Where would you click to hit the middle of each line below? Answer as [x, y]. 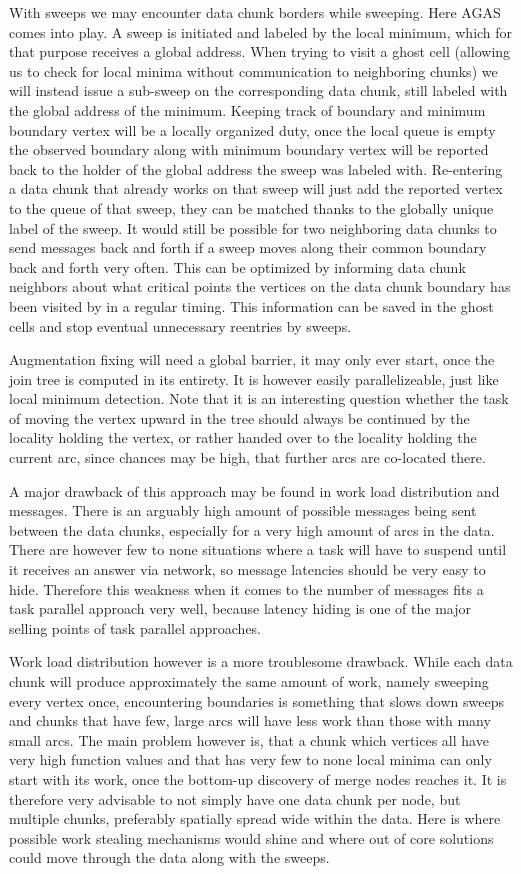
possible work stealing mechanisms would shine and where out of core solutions [251, 837]
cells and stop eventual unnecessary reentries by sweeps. [180, 325]
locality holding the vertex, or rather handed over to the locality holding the [243, 437]
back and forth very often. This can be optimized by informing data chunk [237, 266]
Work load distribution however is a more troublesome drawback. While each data [261, 661]
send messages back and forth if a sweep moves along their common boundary [248, 247]
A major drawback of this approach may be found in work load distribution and [254, 490]
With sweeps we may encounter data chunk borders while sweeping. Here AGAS [255, 12]
